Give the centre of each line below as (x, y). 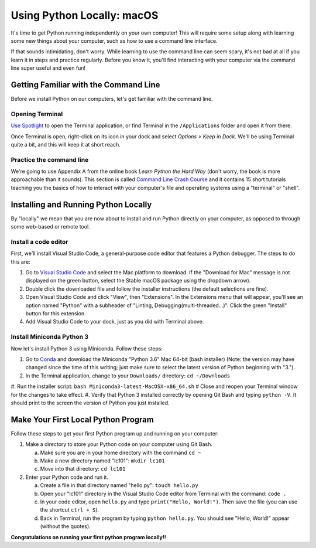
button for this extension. (56, 314)
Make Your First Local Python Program (83, 419)
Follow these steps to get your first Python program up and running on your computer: (115, 433)
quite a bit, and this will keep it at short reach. (66, 144)
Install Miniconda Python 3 (50, 337)
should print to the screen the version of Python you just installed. (90, 403)
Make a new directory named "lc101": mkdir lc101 (102, 461)
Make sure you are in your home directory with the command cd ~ (121, 452)
